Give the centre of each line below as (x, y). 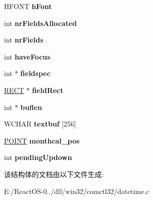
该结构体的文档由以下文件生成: (54, 174)
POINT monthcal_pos (42, 140)
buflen (31, 107)
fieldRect (48, 90)
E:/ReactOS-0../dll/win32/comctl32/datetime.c (77, 191)
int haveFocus (27, 56)
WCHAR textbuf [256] (40, 124)
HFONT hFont (28, 6)
